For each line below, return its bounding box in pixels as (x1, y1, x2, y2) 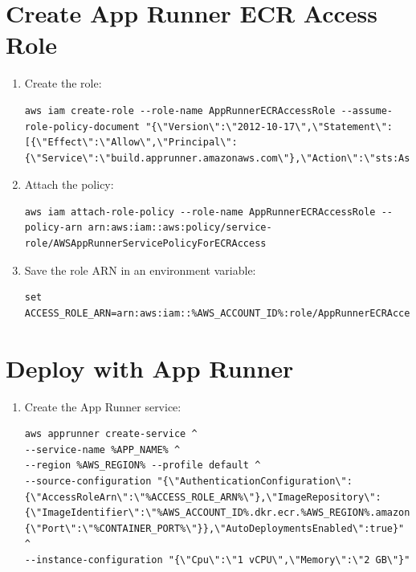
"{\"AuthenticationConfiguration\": (157, 475, 353, 487)
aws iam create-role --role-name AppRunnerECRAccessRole (24, 104, 336, 116)
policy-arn (24, 222, 83, 234)
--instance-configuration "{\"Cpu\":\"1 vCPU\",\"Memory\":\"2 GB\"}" (24, 554, 410, 566)
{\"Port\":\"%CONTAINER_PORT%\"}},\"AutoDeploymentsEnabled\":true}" (24, 522, 405, 534)
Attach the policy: (24, 176, 114, 193)
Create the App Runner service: (24, 398, 181, 415)
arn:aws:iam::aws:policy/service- (88, 222, 272, 234)
